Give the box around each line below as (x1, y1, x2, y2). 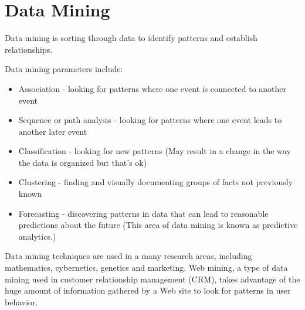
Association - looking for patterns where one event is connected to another (18, 82, 287, 94)
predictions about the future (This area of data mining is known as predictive (18, 219, 298, 231)
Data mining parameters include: (5, 63, 123, 75)
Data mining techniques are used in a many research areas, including (5, 250, 252, 262)
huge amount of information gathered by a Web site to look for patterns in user (5, 284, 291, 297)
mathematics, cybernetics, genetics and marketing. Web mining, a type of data (5, 261, 288, 274)
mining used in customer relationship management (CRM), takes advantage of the (5, 272, 300, 285)
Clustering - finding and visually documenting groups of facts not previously (18, 176, 293, 188)
